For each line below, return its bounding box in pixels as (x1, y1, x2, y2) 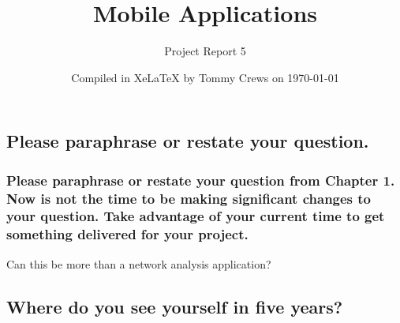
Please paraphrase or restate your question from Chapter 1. (6, 170, 395, 190)
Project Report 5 (164, 43, 246, 59)
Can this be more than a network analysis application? (6, 255, 271, 272)
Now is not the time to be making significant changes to (6, 188, 372, 208)
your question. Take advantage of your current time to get (6, 206, 385, 226)
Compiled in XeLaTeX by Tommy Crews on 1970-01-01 (71, 69, 339, 85)
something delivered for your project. (6, 224, 249, 244)
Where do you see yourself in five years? (6, 294, 343, 318)
